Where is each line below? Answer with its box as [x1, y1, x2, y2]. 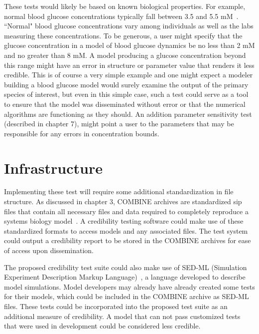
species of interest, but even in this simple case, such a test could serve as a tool [4, 89, 249, 99]
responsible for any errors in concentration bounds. [4, 128, 159, 138]
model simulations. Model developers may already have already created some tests [4, 281, 255, 292]
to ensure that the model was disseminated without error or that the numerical [4, 98, 246, 109]
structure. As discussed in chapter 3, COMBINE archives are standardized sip [4, 196, 242, 207]
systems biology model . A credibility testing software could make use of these [4, 216, 244, 226]
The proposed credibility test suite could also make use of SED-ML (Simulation [4, 262, 247, 272]
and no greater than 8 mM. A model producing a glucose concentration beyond [4, 49, 246, 60]
